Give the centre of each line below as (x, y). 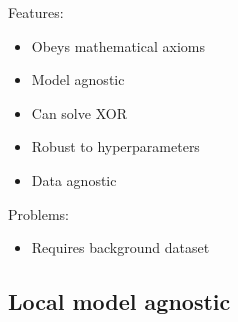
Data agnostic (74, 179)
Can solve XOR (79, 112)
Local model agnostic (119, 301)
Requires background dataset (120, 247)
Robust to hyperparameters (115, 146)
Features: (36, 12)
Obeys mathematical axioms (118, 45)
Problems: (38, 213)
